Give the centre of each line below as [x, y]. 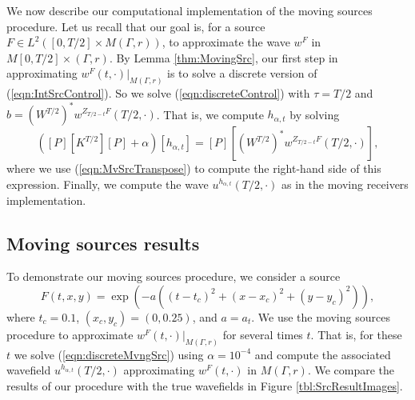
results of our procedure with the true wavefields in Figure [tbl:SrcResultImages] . [205, 385]
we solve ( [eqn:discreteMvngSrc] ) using [109, 354]
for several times [263, 334]
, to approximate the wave [226, 42]
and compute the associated [323, 354]
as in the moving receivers [345, 184]
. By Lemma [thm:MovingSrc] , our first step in [223, 57]
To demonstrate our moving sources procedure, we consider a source [174, 276]
